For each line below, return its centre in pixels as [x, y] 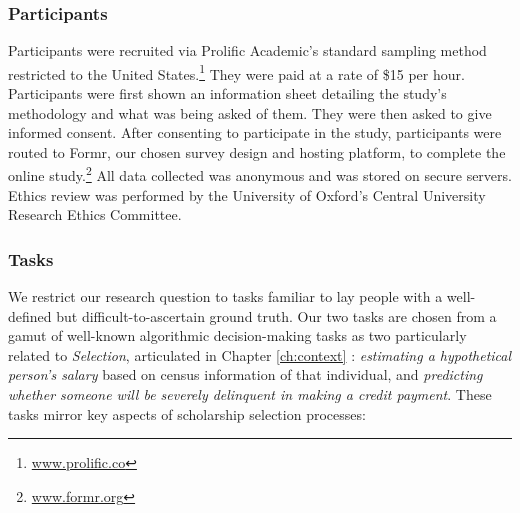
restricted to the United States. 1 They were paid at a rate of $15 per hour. [236, 72]
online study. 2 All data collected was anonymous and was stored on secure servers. [260, 174]
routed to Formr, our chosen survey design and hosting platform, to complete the [257, 151]
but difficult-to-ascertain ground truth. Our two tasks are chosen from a [276, 315]
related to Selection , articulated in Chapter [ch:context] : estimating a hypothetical [260, 354]
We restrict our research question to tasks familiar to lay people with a [225, 296]
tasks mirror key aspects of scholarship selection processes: [187, 413]
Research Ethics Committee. [95, 214]
